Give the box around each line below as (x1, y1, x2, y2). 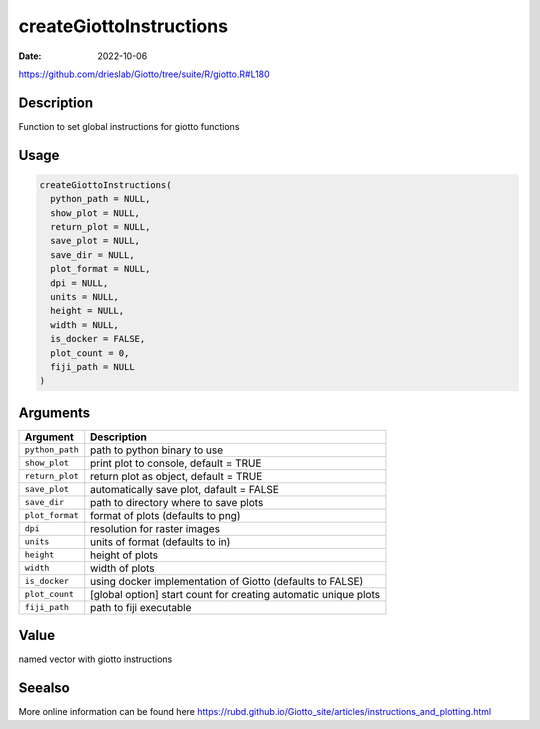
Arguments (18, 404, 91, 421)
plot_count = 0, (50, 347, 130, 359)
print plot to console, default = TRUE (90, 456, 262, 470)
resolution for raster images (90, 521, 220, 535)
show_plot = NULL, (50, 207, 140, 219)
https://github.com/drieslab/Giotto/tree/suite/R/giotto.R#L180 (18, 68, 270, 80)
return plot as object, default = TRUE (90, 469, 263, 483)
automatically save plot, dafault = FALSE (90, 482, 280, 496)
